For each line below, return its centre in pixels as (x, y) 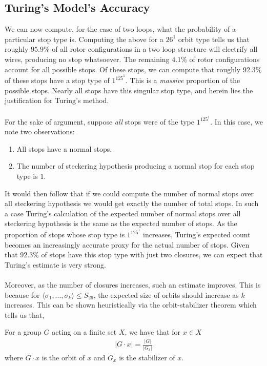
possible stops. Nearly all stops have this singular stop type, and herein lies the (129, 90)
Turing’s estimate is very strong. (55, 264)
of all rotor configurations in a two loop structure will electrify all (155, 49)
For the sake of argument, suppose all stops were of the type (99, 121)
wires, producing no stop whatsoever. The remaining (87, 59)
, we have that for (153, 332)
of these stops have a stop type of (57, 80)
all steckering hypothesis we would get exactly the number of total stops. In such (132, 203)
